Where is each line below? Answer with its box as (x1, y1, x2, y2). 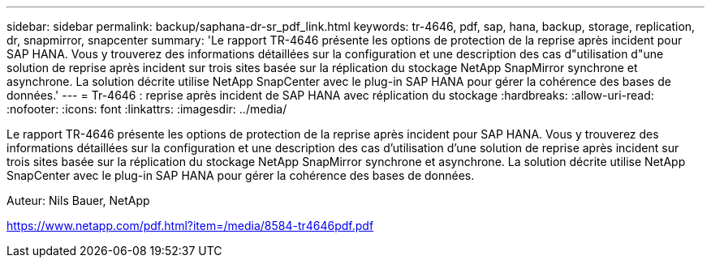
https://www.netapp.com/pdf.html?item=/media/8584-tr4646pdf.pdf (6, 219, 374, 232)
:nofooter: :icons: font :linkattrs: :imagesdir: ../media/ (6, 102, 287, 116)
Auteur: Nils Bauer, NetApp (6, 194, 150, 207)
